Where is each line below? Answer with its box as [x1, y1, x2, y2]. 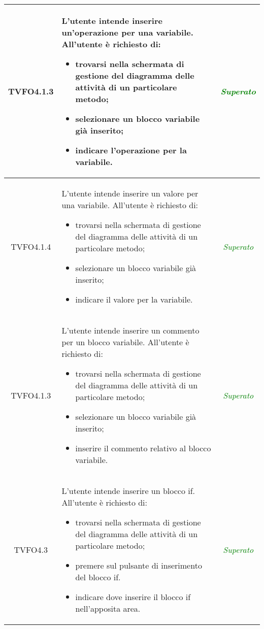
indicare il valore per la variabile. [75, 293, 193, 305]
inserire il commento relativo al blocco [75, 442, 211, 454]
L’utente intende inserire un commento [61, 324, 200, 336]
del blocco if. [75, 571, 121, 583]
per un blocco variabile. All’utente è [61, 336, 189, 348]
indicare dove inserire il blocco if [75, 591, 191, 603]
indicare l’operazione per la [75, 144, 187, 156]
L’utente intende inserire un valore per [61, 187, 199, 199]
